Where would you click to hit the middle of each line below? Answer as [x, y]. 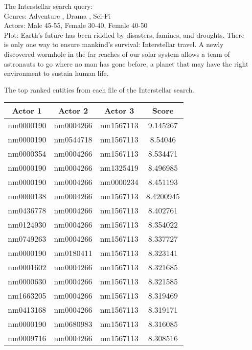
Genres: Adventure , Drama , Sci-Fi [57, 15]
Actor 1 [27, 111]
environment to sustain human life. [56, 73]
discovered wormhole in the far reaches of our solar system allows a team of [117, 54]
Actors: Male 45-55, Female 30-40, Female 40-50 [76, 25]
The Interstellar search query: [48, 6]
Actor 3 [119, 111]
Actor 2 [73, 111]
